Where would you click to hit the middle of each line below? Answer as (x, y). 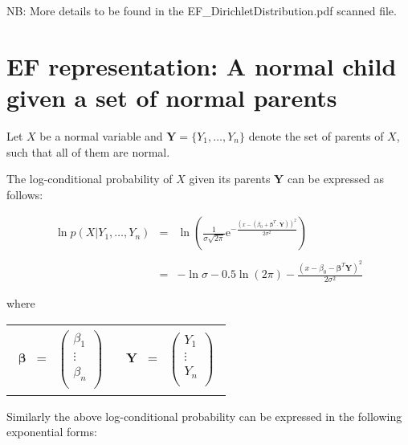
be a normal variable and (101, 135)
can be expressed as (335, 179)
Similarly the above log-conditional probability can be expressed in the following (204, 416)
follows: (25, 194)
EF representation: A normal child (202, 65)
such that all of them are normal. (88, 151)
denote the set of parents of (316, 135)
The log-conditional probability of (90, 179)
